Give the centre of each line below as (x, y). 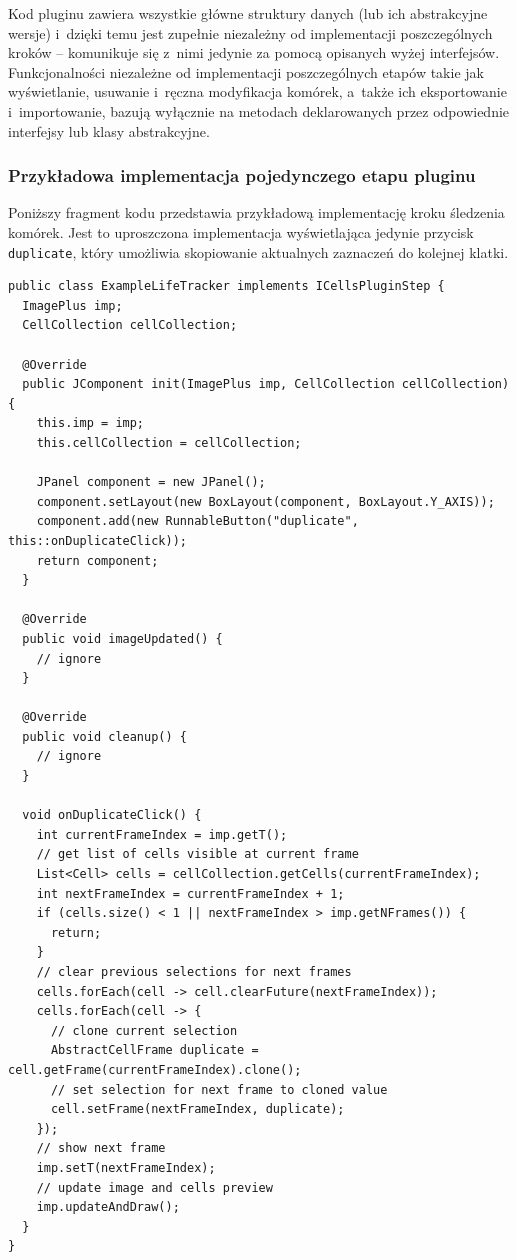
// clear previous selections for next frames (194, 972)
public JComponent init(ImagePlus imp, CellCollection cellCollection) (266, 384)
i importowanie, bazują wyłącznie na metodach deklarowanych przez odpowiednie (259, 110)
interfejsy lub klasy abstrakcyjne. (109, 130)
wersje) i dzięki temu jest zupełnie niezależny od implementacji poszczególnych (250, 32)
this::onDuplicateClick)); (97, 540)
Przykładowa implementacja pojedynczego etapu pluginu (242, 175)
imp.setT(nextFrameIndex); (126, 1167)
